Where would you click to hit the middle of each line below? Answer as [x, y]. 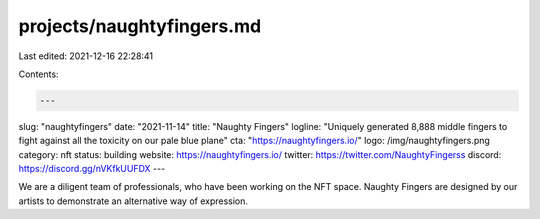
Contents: [38, 74]
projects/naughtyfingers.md [140, 26]
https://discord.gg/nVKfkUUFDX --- [92, 169]
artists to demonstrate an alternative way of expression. [133, 201]
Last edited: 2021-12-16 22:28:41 [86, 56]
